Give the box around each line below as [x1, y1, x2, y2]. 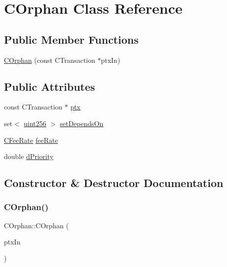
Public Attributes [4, 79, 95, 94]
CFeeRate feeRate [4, 134, 58, 145]
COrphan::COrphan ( [4, 220, 69, 230]
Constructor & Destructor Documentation [4, 175, 224, 190]
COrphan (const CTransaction [4, 54, 95, 65]
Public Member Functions [4, 31, 139, 47]
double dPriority [4, 151, 54, 161]
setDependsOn [60, 118, 104, 128]
